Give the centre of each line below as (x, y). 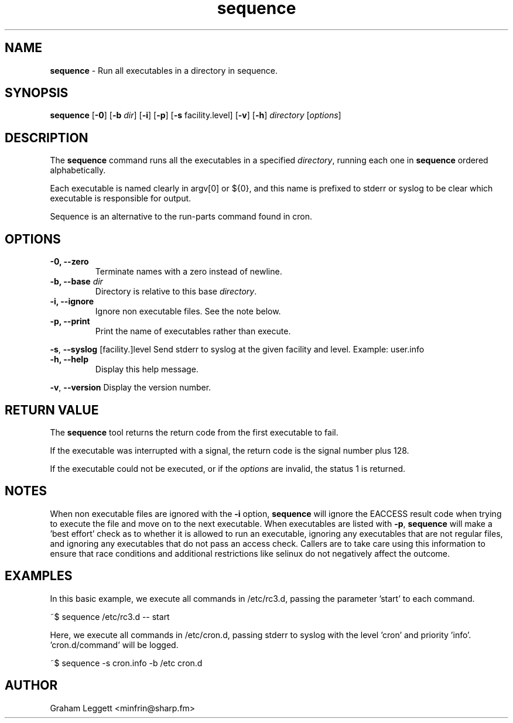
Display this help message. (147, 369)
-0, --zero (69, 262)
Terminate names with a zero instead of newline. (189, 272)
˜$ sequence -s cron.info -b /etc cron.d (126, 663)
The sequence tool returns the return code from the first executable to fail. (194, 432)
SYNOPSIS (37, 93)
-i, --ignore (72, 301)
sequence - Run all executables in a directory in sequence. (164, 70)
